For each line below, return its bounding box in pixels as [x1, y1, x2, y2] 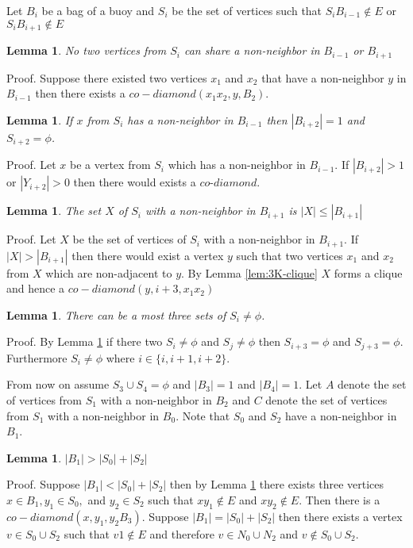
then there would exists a [73, 174, 196, 190]
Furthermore [6, 349, 68, 366]
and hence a [6, 280, 65, 297]
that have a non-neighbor [261, 69, 384, 86]
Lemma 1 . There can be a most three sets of [6, 306, 226, 323]
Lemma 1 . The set [6, 202, 102, 219]
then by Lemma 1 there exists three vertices [169, 476, 384, 492]
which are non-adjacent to [45, 264, 172, 281]
